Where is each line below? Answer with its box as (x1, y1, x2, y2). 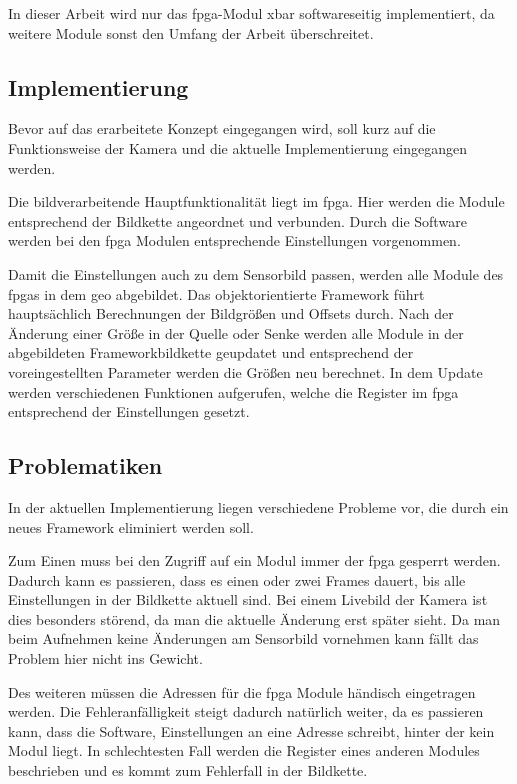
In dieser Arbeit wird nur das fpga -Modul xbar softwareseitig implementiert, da (8, 3, 495, 23)
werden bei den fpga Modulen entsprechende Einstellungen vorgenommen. (8, 230, 461, 251)
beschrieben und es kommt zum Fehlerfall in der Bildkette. (8, 760, 368, 781)
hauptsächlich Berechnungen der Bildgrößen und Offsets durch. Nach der (8, 303, 454, 324)
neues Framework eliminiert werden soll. (8, 516, 254, 537)
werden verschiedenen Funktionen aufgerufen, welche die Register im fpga (8, 381, 459, 402)
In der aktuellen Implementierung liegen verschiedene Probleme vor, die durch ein (8, 496, 509, 517)
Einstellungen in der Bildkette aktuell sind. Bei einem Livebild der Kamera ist (8, 589, 488, 610)
